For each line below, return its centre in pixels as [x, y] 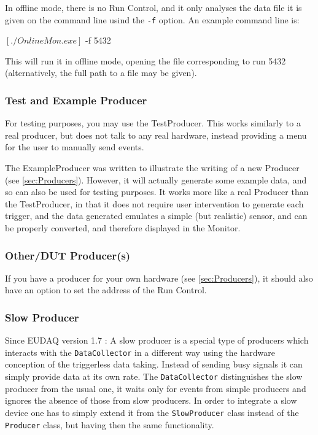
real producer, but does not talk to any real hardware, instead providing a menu [156, 135]
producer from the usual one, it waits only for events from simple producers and [156, 388]
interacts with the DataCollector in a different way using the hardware [140, 352]
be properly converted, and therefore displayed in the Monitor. [123, 228]
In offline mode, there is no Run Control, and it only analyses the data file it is [153, 7]
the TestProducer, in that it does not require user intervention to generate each [154, 203]
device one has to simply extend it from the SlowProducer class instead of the [152, 412]
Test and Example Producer [76, 100]
